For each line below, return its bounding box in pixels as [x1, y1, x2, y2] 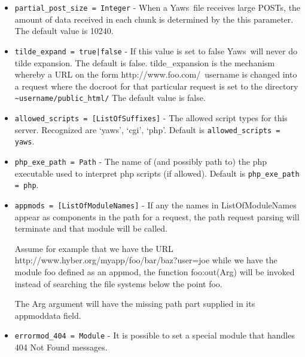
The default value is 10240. [14, 24, 114, 37]
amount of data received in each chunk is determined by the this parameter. [14, 13, 294, 25]
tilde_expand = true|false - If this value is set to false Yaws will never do [14, 44, 298, 57]
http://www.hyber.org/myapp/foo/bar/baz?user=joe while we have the [14, 254, 277, 266]
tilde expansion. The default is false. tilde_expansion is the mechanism [14, 56, 275, 69]
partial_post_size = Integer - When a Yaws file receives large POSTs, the [14, 1, 301, 13]
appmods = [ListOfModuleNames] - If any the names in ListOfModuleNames [14, 198, 297, 211]
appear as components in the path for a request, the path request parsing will [14, 210, 300, 223]
